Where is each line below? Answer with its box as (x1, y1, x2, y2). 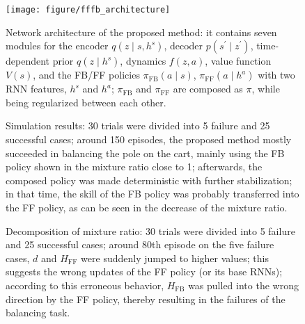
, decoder (164, 38, 203, 53)
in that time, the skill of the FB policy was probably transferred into (6, 186, 299, 201)
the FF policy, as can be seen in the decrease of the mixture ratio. (6, 200, 288, 214)
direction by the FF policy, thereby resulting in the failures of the (6, 291, 286, 306)
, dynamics (120, 54, 166, 68)
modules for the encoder (6, 38, 109, 53)
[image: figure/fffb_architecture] (6, 5, 171, 15)
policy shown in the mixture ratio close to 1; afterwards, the (6, 159, 263, 174)
